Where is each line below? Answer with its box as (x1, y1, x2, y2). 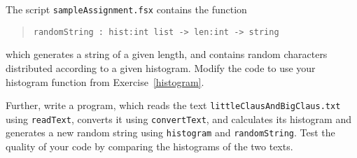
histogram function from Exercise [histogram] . (6, 74, 204, 89)
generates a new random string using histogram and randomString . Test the (6, 125, 335, 140)
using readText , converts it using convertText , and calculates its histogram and (6, 111, 351, 126)
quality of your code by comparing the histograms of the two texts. (6, 139, 293, 154)
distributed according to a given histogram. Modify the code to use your (6, 60, 316, 75)
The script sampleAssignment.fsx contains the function (6, 2, 247, 16)
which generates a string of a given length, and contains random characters (6, 47, 328, 62)
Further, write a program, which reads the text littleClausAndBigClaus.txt (6, 98, 341, 113)
